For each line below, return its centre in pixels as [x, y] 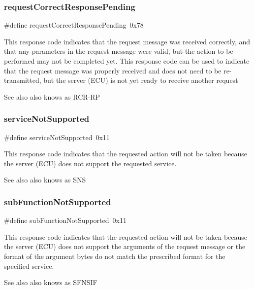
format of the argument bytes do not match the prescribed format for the [115, 256]
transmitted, [23, 80]
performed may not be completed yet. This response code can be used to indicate [127, 61]
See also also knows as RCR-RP [52, 96]
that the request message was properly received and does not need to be [113, 70]
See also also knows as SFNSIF [51, 282]
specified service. [29, 266]
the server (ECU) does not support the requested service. [90, 163]
